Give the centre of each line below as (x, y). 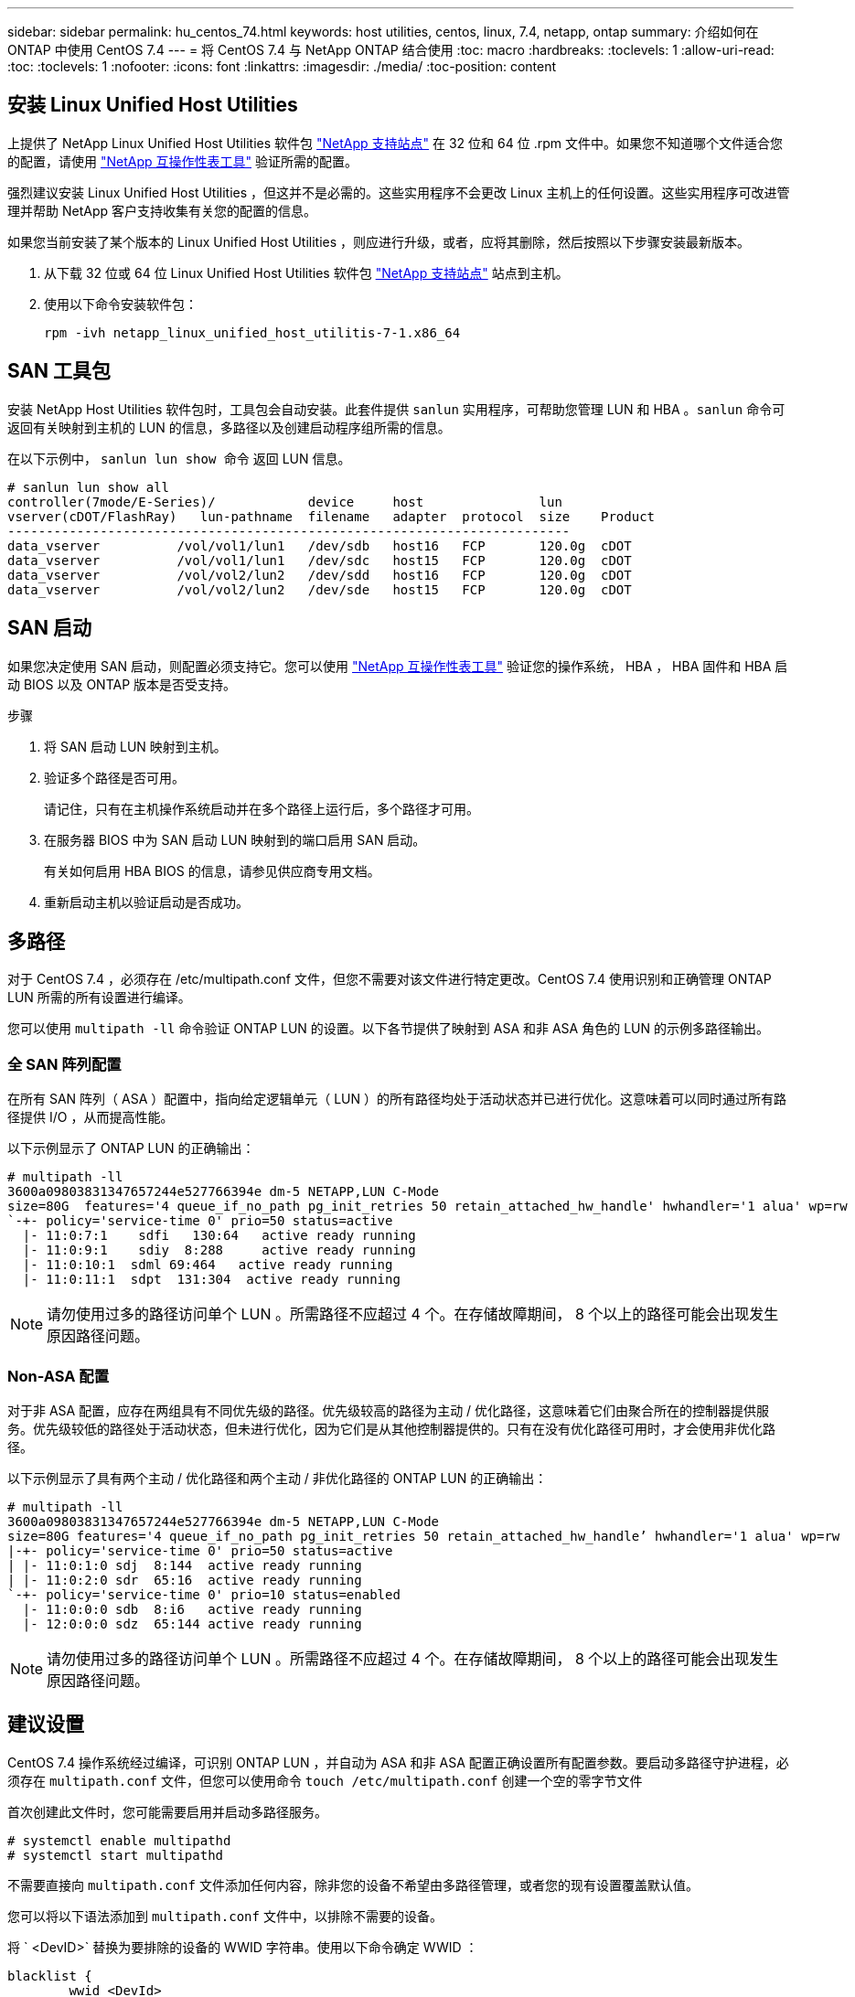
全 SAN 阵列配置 (64, 1064)
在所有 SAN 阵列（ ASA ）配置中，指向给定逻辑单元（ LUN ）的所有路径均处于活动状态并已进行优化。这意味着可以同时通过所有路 (397, 1099)
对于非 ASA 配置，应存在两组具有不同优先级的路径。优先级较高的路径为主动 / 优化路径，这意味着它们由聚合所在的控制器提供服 (389, 1410)
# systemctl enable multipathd (119, 1840)
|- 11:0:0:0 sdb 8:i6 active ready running (192, 1609)
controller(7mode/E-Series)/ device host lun (285, 502)
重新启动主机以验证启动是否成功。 (146, 902)
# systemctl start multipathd (116, 1855)
